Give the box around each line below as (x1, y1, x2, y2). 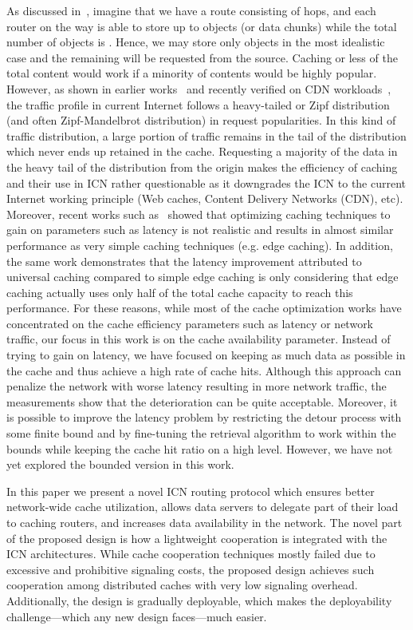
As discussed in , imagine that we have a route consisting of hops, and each (6, 2, 376, 18)
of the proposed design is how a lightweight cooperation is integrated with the (6, 529, 387, 546)
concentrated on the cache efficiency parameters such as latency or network (6, 315, 374, 331)
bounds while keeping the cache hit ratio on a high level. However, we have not (6, 440, 393, 457)
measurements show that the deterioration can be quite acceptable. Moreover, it (6, 393, 398, 410)
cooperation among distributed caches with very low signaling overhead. (6, 577, 358, 593)
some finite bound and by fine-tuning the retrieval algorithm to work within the (6, 425, 396, 442)
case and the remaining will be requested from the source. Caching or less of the (6, 49, 398, 65)
